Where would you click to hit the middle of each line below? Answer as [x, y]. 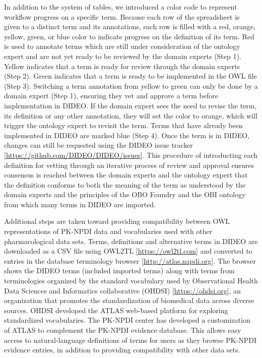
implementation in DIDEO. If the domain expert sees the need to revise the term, [130, 105]
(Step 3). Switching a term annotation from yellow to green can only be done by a [131, 85]
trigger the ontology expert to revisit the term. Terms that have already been [123, 125]
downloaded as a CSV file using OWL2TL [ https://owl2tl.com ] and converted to [128, 251]
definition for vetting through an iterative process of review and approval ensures [129, 165]
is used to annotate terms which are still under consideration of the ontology [122, 46]
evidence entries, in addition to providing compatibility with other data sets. [122, 350]
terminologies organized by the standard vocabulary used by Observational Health [131, 281]
